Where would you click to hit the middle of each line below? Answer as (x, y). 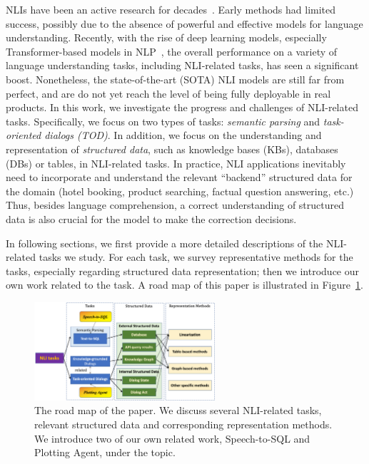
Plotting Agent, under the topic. (105, 452)
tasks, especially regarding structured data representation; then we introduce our (182, 270)
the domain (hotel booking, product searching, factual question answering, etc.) (180, 191)
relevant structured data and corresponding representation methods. (183, 424)
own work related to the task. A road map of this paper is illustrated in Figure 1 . (184, 285)
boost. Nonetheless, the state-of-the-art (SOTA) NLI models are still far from (175, 79)
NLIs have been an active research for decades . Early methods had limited (171, 9)
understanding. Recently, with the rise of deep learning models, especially (166, 37)
